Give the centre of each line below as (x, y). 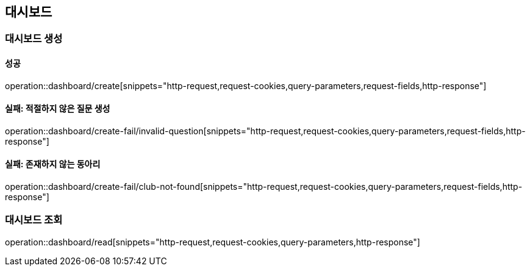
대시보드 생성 (34, 39)
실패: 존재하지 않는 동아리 (53, 164)
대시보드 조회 (34, 220)
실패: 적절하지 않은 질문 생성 (58, 109)
